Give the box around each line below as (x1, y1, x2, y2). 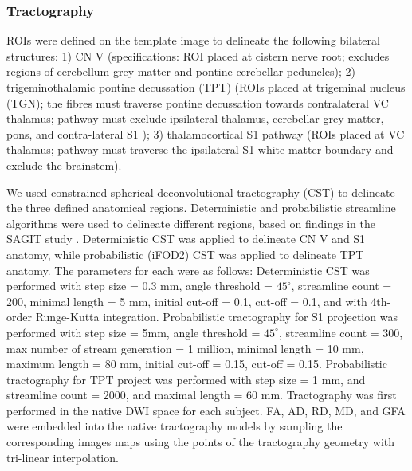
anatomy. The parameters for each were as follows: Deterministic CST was (6, 261, 370, 278)
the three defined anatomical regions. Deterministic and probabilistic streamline (6, 199, 396, 216)
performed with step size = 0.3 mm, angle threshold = (6, 277, 273, 294)
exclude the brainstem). (6, 156, 122, 173)
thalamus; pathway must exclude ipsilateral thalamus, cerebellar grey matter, (6, 110, 384, 127)
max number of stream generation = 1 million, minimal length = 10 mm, (6, 340, 364, 356)
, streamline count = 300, (278, 324, 403, 340)
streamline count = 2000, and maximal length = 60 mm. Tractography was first (6, 387, 397, 403)
